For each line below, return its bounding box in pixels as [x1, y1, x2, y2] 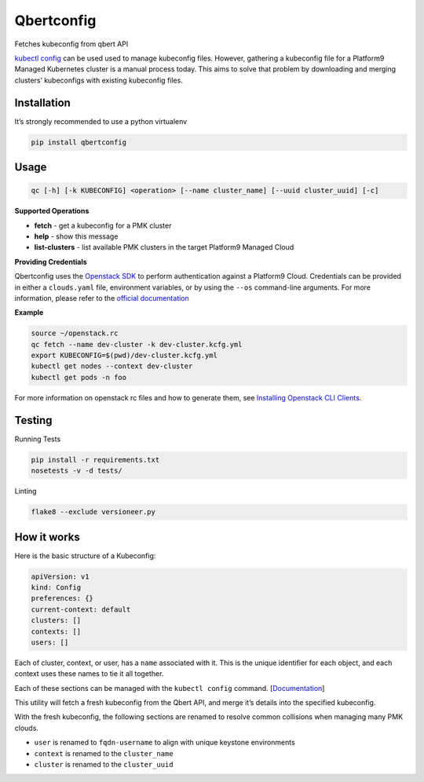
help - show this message [34, 232, 119, 241]
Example [14, 308, 44, 317]
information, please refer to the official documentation [14, 293, 190, 302]
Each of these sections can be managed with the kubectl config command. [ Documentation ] [14, 683, 325, 692]
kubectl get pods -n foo [31, 373, 127, 382]
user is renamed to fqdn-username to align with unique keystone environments [34, 738, 296, 747]
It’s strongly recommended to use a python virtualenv [14, 116, 188, 126]
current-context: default [31, 605, 131, 614]
